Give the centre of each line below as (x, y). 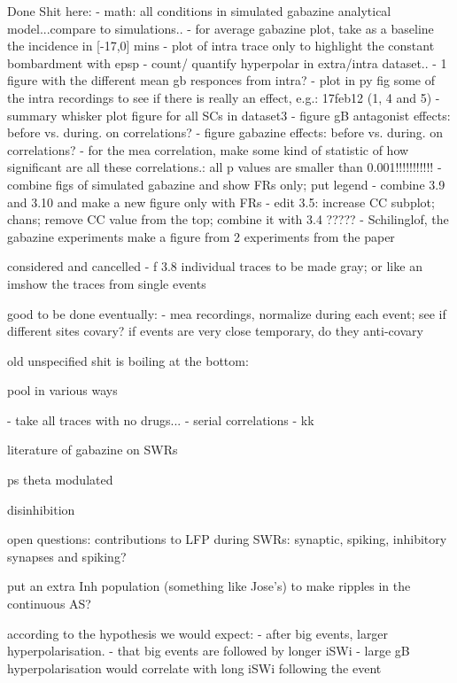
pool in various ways (62, 390)
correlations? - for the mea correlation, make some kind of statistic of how (208, 149)
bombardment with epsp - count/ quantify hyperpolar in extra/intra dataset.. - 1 (227, 62)
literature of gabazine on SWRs (93, 450)
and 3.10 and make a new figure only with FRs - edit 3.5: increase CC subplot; (221, 202)
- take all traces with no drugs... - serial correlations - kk (161, 419)
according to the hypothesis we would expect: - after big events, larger (198, 633)
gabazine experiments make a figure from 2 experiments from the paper (201, 236)
